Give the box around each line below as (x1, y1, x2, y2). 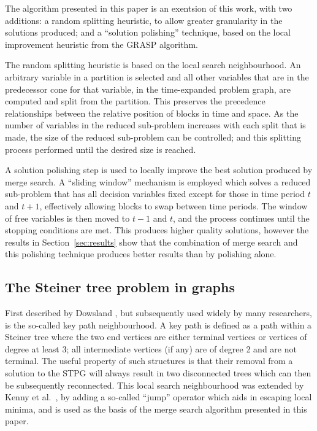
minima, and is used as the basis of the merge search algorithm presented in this (5, 402, 307, 415)
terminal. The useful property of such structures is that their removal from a (5, 354, 293, 367)
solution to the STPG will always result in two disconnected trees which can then (5, 367, 311, 379)
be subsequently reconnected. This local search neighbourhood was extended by (5, 378, 304, 391)
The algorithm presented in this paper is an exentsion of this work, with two (5, 2, 292, 14)
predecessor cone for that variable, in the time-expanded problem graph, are (5, 82, 291, 95)
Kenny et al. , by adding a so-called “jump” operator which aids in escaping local (5, 390, 312, 403)
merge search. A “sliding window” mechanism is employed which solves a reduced (5, 175, 311, 188)
